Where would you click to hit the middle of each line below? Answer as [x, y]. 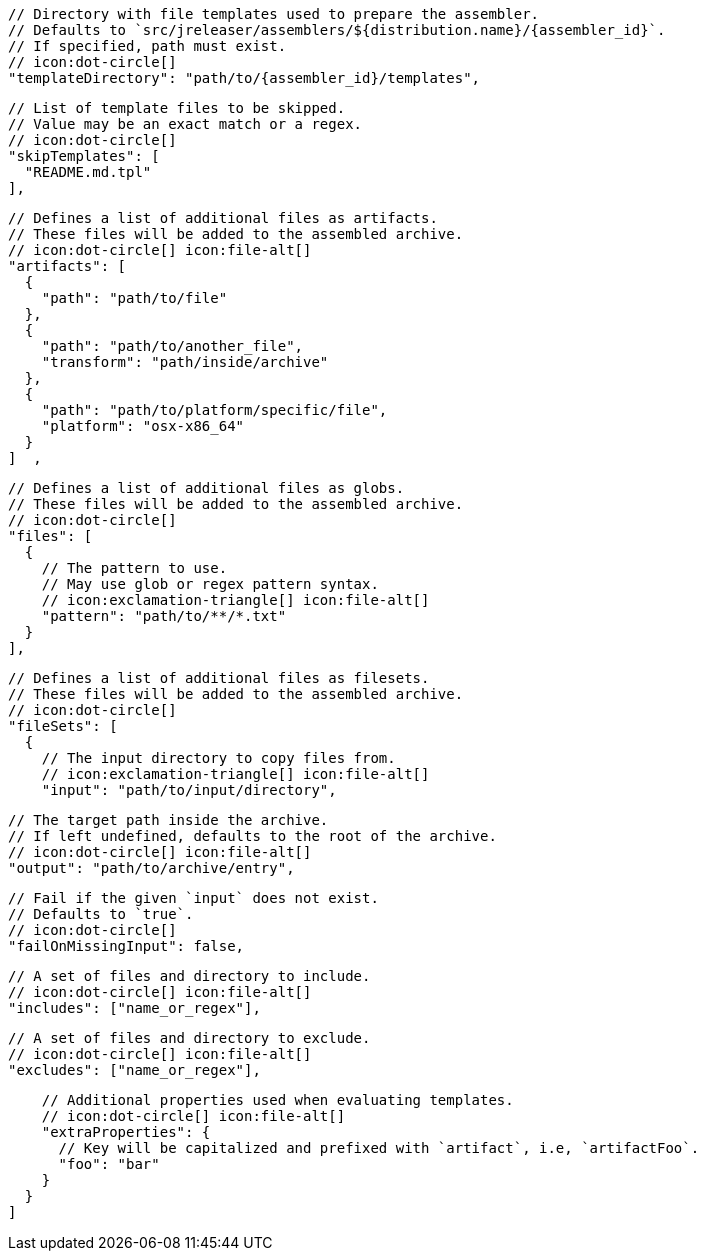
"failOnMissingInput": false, [126, 946]
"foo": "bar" [109, 1164]
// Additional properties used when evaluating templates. [277, 1100]
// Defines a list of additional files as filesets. [219, 678]
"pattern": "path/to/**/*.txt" [164, 616]
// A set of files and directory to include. [189, 976]
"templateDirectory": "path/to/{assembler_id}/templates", [244, 78]
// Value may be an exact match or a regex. [185, 124]
